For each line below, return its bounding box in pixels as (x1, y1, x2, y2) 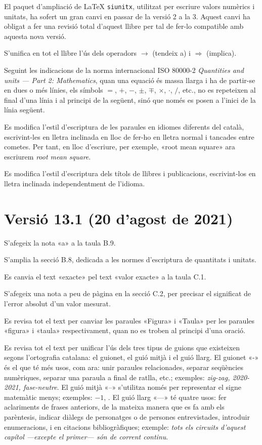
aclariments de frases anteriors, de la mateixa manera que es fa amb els (4, 401, 225, 412)
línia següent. (4, 104, 45, 115)
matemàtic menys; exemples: (4, 391, 93, 402)
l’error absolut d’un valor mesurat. (4, 298, 111, 309)
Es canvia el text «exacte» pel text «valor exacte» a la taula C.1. (4, 271, 206, 281)
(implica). (206, 48, 237, 58)
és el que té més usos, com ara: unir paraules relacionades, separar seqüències (4, 362, 243, 373)
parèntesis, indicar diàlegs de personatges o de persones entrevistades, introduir (4, 412, 250, 422)
